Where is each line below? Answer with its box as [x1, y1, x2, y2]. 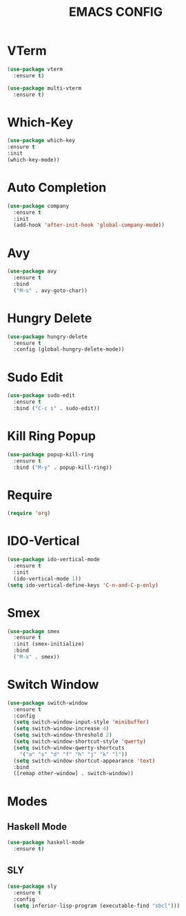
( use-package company [7, 202, 70, 209]
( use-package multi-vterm [7, 84, 81, 92]
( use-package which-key [7, 137, 76, 144]
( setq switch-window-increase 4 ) [13, 725, 110, 732]
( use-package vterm [7, 66, 63, 72]
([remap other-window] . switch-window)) [13, 770, 134, 777]
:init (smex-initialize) [13, 641, 85, 647]
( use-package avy [7, 268, 57, 275]
